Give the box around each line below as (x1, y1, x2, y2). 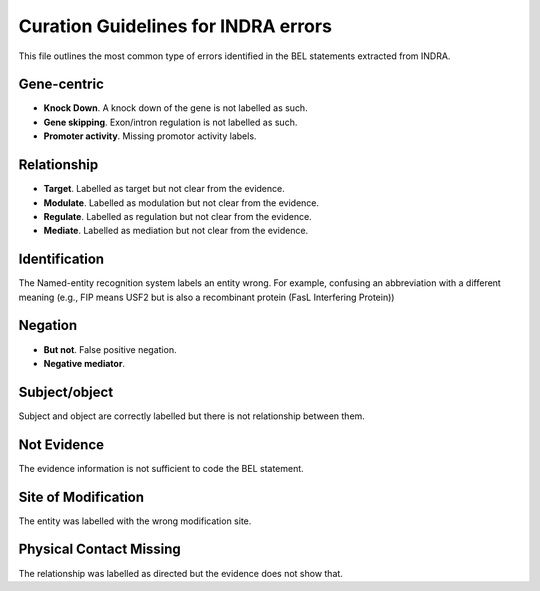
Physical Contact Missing (18, 541, 182, 558)
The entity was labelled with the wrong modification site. (18, 515, 252, 527)
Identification (18, 251, 105, 268)
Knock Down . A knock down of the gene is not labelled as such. (43, 102, 309, 114)
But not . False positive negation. (43, 343, 177, 355)
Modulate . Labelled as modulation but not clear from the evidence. (43, 196, 320, 209)
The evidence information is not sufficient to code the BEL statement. (18, 462, 304, 474)
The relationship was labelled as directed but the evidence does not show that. (18, 567, 344, 579)
